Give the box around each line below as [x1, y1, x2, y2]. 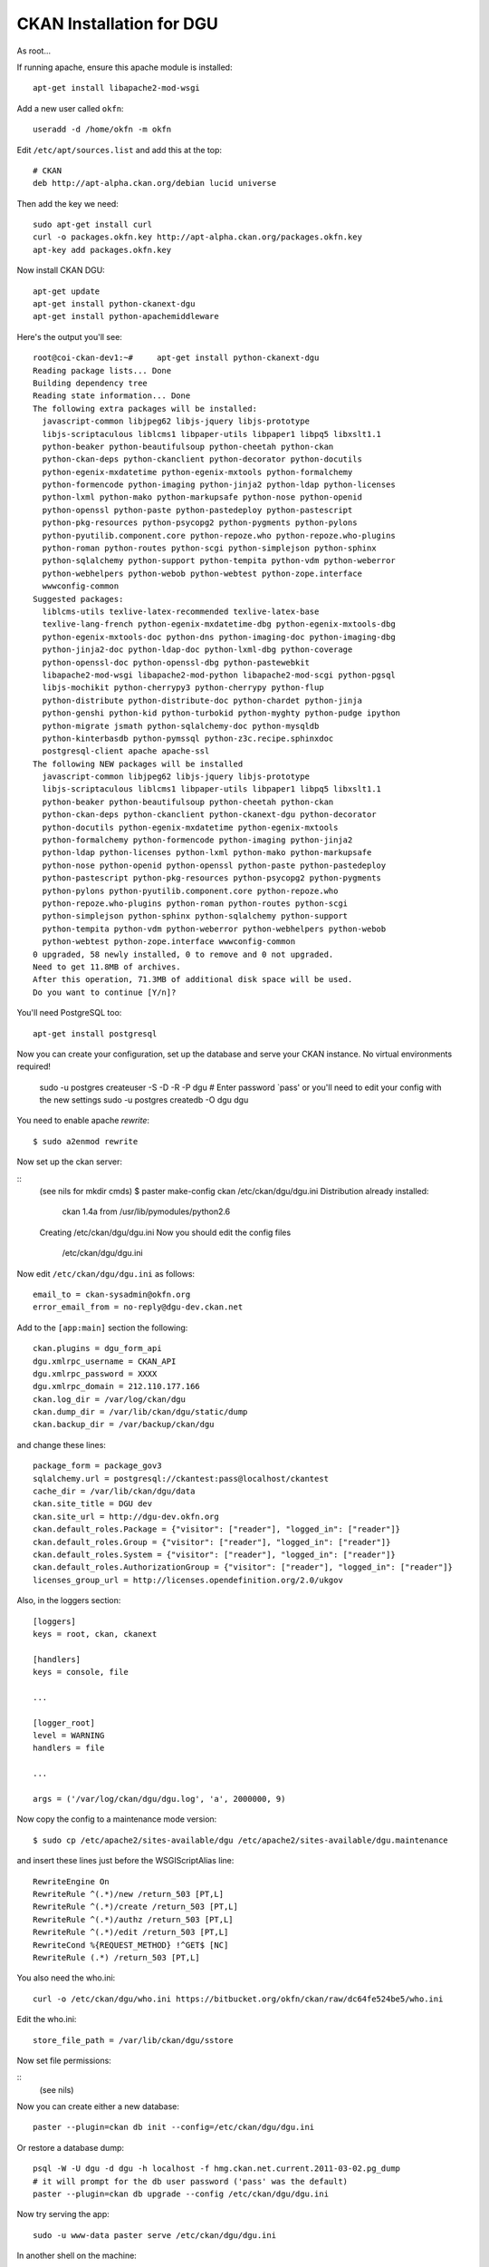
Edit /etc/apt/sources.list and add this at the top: [16, 144, 222, 155]
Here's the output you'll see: [16, 331, 122, 342]
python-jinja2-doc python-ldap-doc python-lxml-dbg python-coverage [42, 645, 353, 655]
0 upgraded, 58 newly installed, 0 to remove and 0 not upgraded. [33, 949, 334, 959]
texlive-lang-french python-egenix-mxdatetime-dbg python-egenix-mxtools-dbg [42, 619, 396, 629]
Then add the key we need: [16, 198, 120, 209]
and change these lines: [16, 1439, 106, 1450]
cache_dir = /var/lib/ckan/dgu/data [33, 1486, 196, 1496]
